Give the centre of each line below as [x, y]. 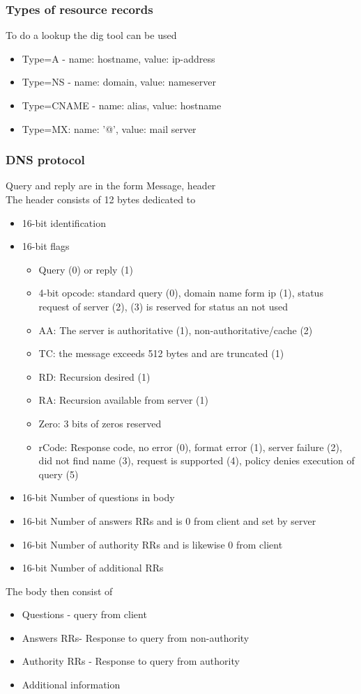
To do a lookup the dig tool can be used [91, 35]
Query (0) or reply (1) [86, 269]
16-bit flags [46, 246]
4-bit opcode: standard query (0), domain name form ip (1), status [181, 293]
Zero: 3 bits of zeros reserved [100, 423]
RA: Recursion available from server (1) [123, 400]
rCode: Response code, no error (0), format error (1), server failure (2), [190, 447]
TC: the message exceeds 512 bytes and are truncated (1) [161, 353]
